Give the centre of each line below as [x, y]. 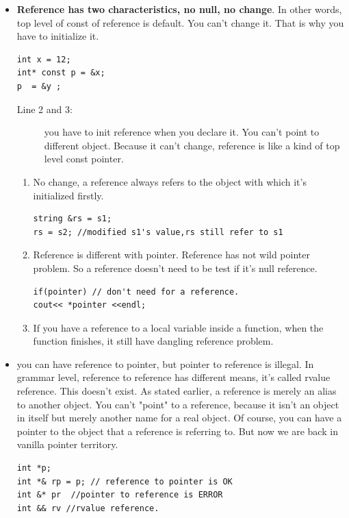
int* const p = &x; [61, 73]
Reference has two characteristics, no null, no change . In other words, [179, 9]
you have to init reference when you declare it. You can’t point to [182, 132]
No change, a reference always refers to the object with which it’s [170, 181]
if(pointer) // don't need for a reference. [136, 292]
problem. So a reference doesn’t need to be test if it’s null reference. [175, 268]
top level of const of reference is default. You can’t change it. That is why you [180, 22]
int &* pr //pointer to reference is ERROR [120, 495]
